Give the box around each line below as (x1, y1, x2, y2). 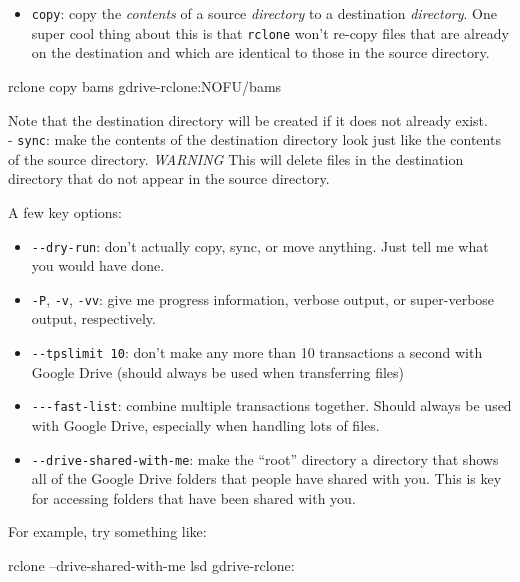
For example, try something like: (8, 521, 207, 542)
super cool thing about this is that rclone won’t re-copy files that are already (31, 22, 509, 43)
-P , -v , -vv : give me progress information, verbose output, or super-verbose (31, 288, 495, 309)
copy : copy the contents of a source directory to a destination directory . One (31, 3, 497, 23)
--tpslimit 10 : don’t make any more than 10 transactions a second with (31, 342, 483, 363)
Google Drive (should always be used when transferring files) (31, 361, 405, 382)
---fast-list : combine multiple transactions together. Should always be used (31, 395, 512, 416)
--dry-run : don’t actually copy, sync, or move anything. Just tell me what (31, 235, 489, 256)
